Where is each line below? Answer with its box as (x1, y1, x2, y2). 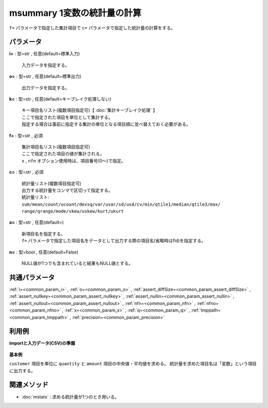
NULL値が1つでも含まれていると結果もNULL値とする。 (21, 260, 134, 266)
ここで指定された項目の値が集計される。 (21, 151, 104, 157)
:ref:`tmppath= (191, 307, 221, 313)
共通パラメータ (9, 273, 55, 282)
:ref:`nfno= (197, 300, 219, 306)
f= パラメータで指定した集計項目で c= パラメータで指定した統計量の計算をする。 (9, 25, 176, 31)
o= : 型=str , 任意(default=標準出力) (9, 74, 81, 80)
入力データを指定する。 (21, 62, 69, 68)
